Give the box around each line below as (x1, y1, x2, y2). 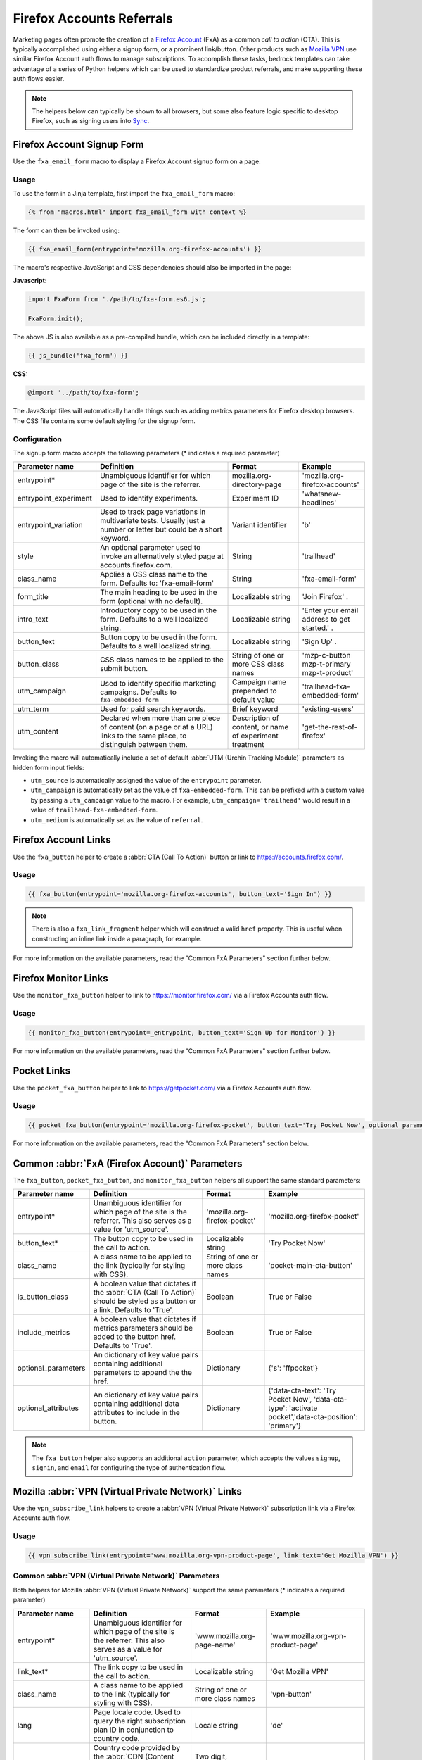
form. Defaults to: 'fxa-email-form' (99, 578, 215, 588)
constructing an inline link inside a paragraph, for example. (32, 934, 202, 943)
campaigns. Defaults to (99, 687, 177, 697)
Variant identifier (232, 520, 288, 530)
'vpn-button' (270, 1689, 312, 1699)
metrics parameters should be (93, 1324, 193, 1333)
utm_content (17, 727, 59, 736)
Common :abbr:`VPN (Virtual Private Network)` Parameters (13, 1571, 220, 1580)
